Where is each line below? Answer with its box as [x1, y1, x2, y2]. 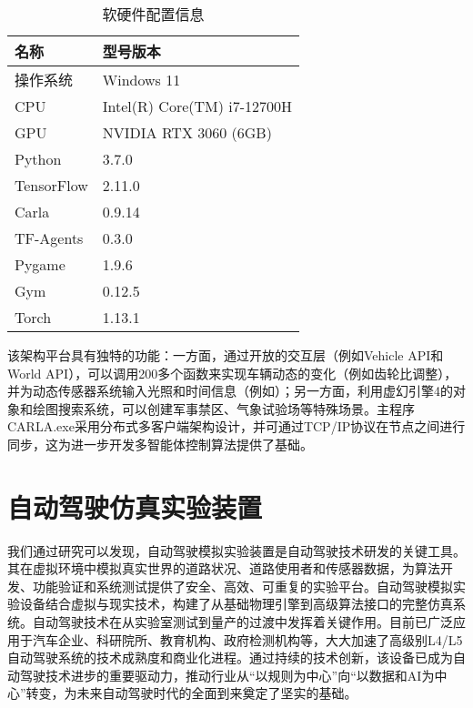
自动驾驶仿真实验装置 [7, 488, 263, 525]
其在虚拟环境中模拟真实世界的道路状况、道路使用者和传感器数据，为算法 [7, 559, 440, 578]
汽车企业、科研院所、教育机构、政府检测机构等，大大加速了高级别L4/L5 [32, 630, 463, 649]
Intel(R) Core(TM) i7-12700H [102, 96, 293, 116]
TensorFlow [15, 175, 88, 196]
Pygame [15, 254, 65, 275]
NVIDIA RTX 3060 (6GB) [102, 122, 272, 143]
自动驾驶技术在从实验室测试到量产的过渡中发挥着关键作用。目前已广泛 [32, 612, 453, 632]
